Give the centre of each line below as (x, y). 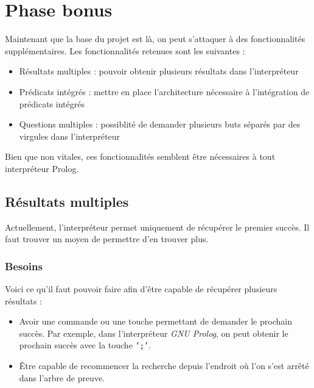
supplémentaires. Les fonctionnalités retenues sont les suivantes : (125, 50)
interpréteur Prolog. (42, 168)
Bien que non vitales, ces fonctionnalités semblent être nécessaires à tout (140, 156)
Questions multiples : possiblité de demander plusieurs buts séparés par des (160, 124)
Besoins (24, 266)
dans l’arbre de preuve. (62, 377)
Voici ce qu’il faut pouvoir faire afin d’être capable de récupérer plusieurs (141, 289)
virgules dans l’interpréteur (70, 136)
